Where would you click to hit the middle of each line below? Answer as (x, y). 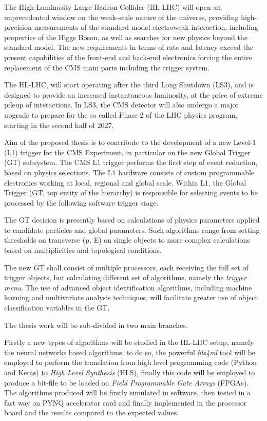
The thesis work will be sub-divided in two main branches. (96, 325)
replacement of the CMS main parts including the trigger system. (107, 67)
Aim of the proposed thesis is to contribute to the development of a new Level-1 (130, 142)
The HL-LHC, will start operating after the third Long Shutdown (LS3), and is (129, 85)
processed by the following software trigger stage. (81, 202)
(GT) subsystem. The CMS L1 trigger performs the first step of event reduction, (131, 162)
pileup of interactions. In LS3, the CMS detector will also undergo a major (122, 105)
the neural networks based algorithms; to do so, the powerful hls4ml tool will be (130, 352)
